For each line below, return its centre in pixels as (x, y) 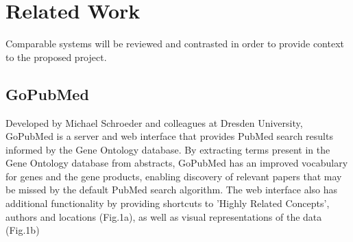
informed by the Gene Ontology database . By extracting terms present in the (168, 149)
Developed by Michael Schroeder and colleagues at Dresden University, (154, 122)
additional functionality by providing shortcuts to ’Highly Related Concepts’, (168, 203)
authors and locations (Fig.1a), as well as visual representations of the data (164, 216)
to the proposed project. (56, 57)
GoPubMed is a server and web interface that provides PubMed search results (169, 136)
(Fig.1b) (23, 230)
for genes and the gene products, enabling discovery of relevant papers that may (174, 176)
